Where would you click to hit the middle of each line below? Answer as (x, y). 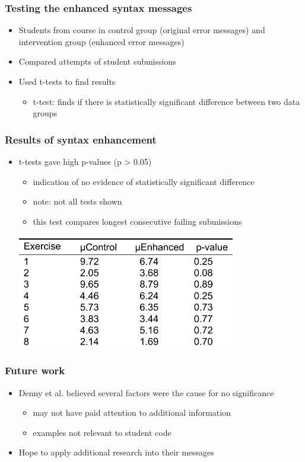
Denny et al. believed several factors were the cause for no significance (146, 392)
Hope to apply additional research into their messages (116, 452)
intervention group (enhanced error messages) (101, 41)
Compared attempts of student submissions (97, 61)
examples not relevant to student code (102, 432)
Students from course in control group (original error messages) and (142, 30)
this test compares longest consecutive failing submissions (137, 221)
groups (45, 113)
